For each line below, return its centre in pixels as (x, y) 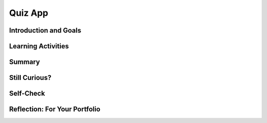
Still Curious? (30, 78)
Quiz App (29, 13)
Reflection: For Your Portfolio (55, 109)
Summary (24, 62)
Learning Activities (39, 46)
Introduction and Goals (45, 30)
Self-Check (27, 94)
